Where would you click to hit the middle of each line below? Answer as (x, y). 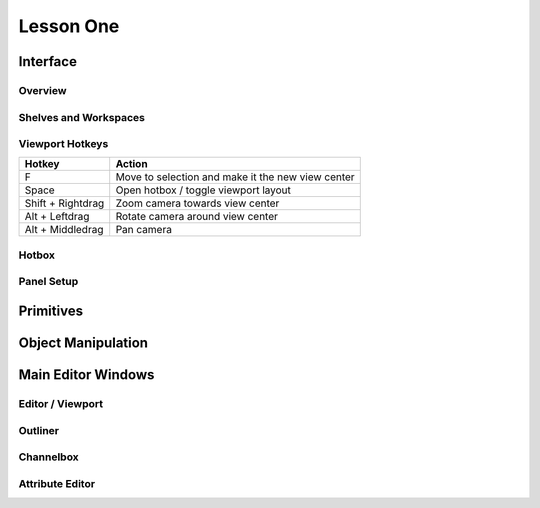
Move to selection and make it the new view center (235, 177)
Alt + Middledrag (64, 230)
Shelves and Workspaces (81, 117)
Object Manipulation (83, 343)
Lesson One (69, 26)
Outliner (39, 430)
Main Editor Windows (86, 375)
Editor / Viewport (61, 403)
